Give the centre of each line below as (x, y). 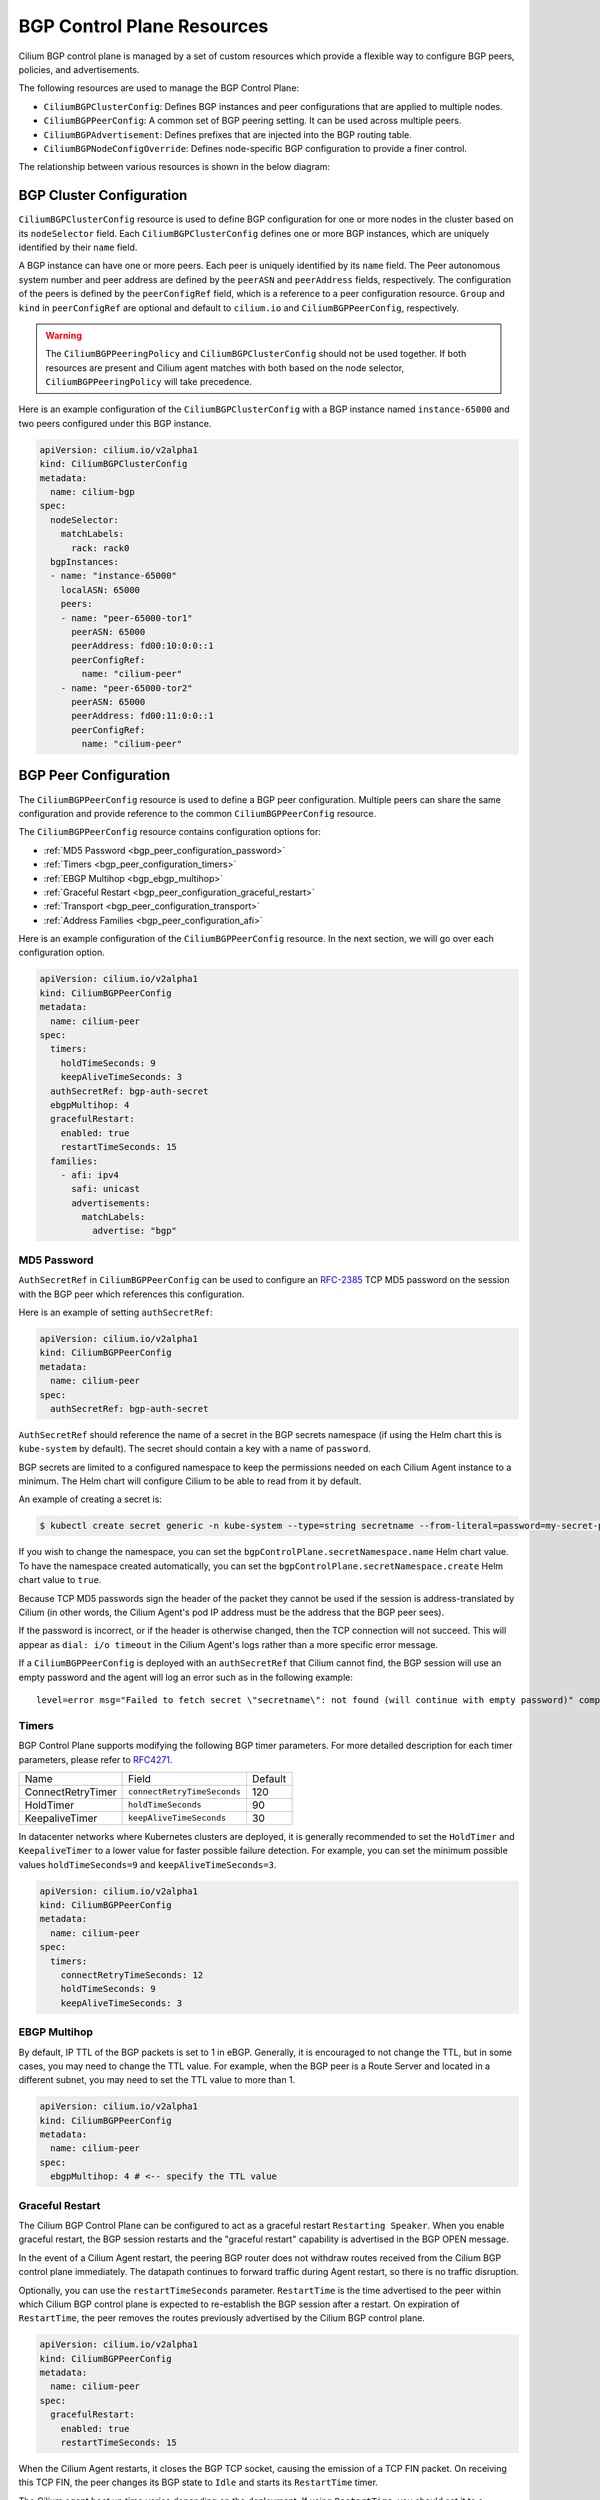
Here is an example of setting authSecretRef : (116, 1312)
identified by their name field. (78, 247)
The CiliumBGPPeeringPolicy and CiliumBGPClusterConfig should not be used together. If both (256, 354)
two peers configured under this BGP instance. (115, 423)
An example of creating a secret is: (90, 1499)
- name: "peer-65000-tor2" (127, 688)
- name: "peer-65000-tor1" (127, 618)
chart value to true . (60, 1580)
